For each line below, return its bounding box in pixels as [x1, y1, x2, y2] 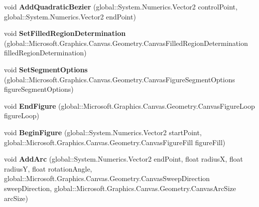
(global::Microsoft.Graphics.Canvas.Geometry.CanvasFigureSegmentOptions [4, 74, 235, 84]
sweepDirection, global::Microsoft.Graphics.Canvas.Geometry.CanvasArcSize [4, 183, 236, 193]
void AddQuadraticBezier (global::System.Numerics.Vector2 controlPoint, [4, 1, 238, 11]
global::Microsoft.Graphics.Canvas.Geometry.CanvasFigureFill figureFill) [4, 137, 226, 147]
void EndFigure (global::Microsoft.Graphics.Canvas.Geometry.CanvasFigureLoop [4, 100, 255, 111]
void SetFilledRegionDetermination [4, 28, 126, 38]
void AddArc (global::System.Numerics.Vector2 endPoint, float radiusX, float [4, 154, 243, 164]
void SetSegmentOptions [4, 64, 88, 74]
